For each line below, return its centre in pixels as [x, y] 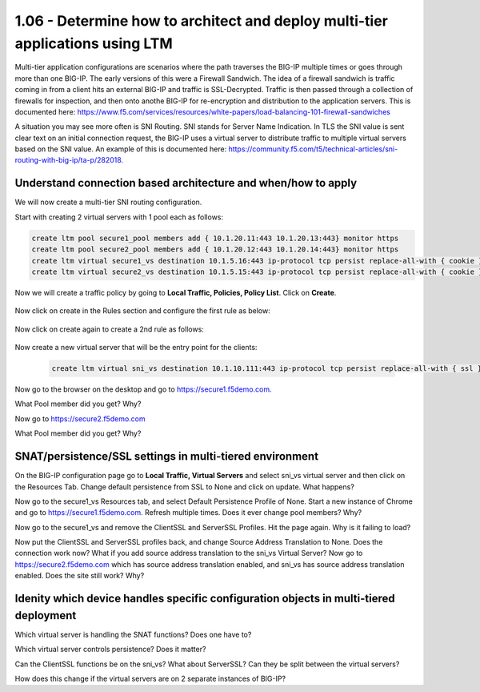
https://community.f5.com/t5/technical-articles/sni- [313, 149]
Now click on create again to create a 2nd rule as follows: [109, 329]
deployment [46, 616]
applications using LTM [94, 43]
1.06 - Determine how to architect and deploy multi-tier [201, 21]
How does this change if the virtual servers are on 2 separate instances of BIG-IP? [150, 678]
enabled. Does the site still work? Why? [80, 576]
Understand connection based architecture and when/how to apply [186, 183]
